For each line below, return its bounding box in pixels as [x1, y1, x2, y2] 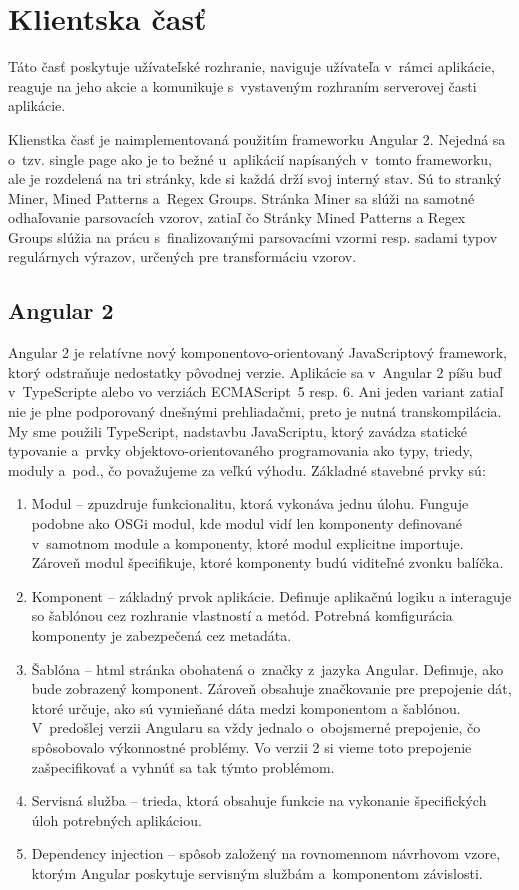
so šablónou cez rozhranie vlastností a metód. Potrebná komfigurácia [31, 605, 453, 626]
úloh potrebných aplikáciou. [31, 809, 202, 830]
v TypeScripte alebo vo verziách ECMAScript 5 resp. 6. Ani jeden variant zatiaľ [8, 381, 504, 402]
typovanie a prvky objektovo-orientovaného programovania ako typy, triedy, [8, 440, 473, 461]
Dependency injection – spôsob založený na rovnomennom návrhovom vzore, [31, 843, 501, 864]
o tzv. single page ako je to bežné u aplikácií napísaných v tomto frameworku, [8, 148, 493, 169]
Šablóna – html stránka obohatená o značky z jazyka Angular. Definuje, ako [31, 658, 504, 679]
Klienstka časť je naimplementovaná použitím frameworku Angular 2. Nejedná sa [8, 128, 506, 149]
